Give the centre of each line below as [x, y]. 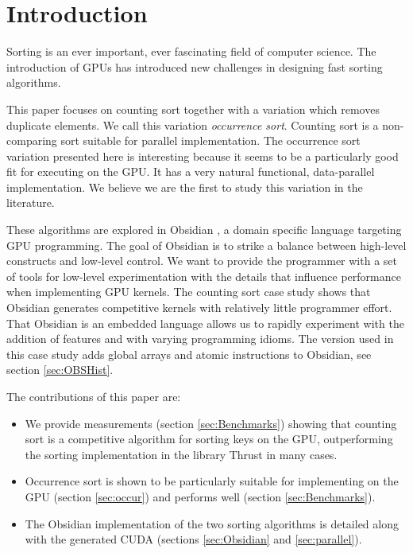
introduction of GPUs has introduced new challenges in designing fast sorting [195, 66]
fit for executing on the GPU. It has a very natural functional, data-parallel [191, 171]
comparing [32, 140]
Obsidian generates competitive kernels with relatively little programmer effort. [199, 308]
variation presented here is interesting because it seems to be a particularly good [203, 156]
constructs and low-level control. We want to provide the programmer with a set [202, 261]
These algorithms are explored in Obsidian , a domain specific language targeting [204, 230]
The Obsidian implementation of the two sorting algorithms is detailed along [212, 523]
